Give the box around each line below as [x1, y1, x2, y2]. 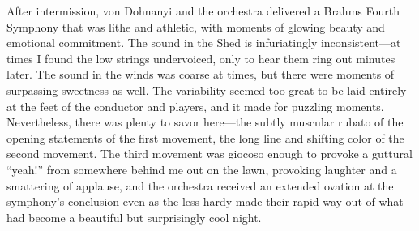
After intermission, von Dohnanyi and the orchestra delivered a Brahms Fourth [6, 2, 400, 19]
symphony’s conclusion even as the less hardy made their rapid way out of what [6, 193, 404, 210]
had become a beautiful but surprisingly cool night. [6, 208, 262, 225]
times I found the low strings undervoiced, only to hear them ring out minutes [6, 49, 395, 66]
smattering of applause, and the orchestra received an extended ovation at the [6, 177, 394, 194]
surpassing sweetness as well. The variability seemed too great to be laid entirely [6, 81, 407, 98]
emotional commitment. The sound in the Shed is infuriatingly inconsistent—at [6, 34, 401, 51]
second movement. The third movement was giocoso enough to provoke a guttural [6, 145, 413, 162]
